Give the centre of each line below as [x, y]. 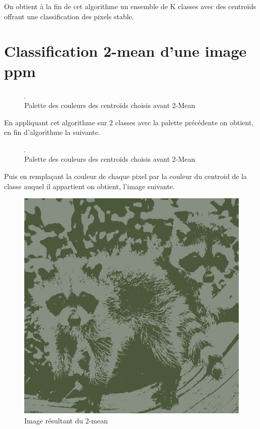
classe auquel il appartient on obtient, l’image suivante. [90, 186]
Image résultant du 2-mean [66, 420]
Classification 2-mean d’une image [125, 51]
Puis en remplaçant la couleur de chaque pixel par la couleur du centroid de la [125, 176]
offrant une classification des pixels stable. [69, 16]
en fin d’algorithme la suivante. [52, 132]
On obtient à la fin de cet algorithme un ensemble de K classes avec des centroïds [130, 6]
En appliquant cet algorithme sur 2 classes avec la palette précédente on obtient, [129, 122]
